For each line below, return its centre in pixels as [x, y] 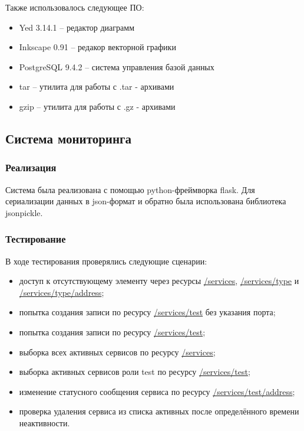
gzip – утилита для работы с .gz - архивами [97, 106]
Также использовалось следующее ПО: [75, 7]
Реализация [31, 167]
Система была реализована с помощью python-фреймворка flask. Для [130, 189]
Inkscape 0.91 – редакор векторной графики [98, 47]
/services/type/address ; [62, 292]
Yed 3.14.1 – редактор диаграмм [77, 27]
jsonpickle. [24, 212]
